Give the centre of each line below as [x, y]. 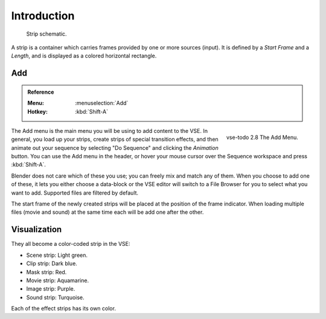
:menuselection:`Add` [102, 103]
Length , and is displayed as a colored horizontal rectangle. [84, 56]
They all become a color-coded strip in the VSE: [71, 244]
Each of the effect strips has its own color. [63, 309]
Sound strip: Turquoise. [55, 297]
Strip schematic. [46, 34]
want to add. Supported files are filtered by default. [75, 193]
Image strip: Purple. [51, 289]
